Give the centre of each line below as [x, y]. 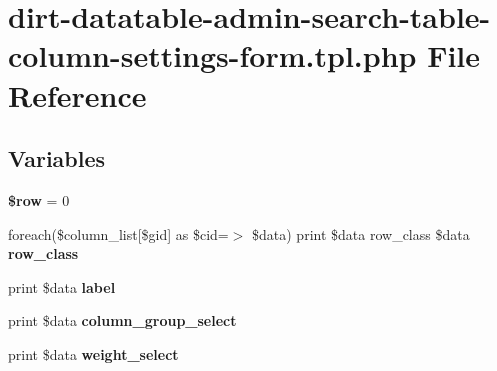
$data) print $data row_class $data [361, 233]
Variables [57, 158]
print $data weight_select [93, 353]
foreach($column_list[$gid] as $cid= [118, 233]
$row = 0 [39, 199]
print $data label [62, 286]
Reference [77, 94]
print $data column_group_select [122, 320]
